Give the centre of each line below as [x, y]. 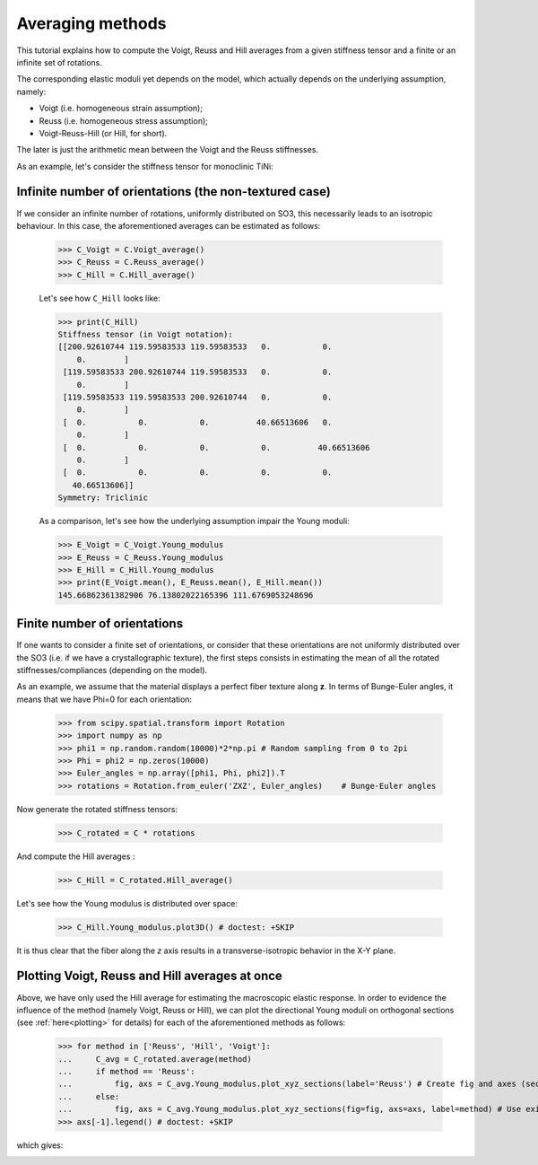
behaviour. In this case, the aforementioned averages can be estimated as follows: [169, 225]
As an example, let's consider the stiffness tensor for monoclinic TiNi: [145, 166]
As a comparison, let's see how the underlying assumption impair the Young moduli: [194, 521]
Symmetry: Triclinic [103, 498]
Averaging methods [91, 23]
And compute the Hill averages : [76, 856]
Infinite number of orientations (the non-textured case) [174, 192]
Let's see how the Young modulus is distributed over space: [127, 903]
